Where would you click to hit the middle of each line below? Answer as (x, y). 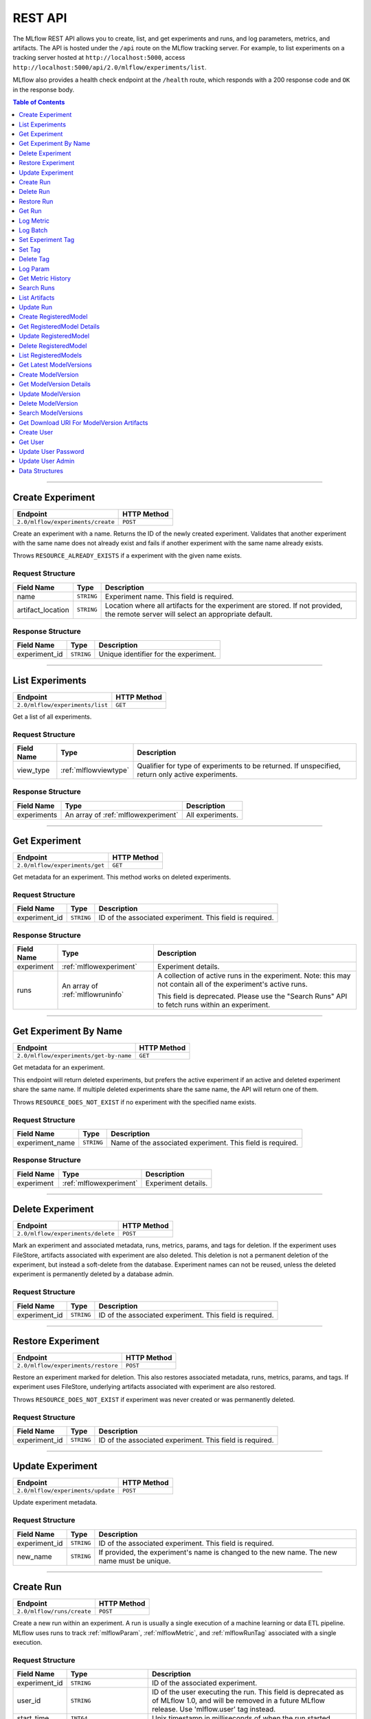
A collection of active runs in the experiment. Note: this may (254, 976)
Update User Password (52, 451)
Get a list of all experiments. (52, 716)
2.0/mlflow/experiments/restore (67, 1366)
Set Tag (30, 249)
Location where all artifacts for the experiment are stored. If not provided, (224, 605)
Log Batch (33, 230)
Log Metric (34, 221)
